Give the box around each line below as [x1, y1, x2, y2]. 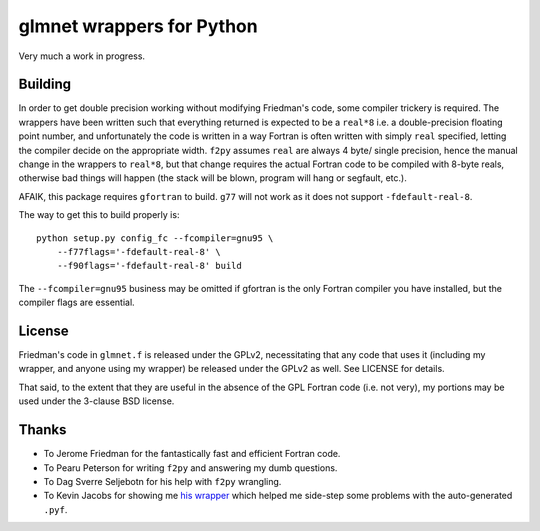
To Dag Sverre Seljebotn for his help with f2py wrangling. [43, 475, 282, 487]
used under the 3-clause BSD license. [18, 395, 175, 407]
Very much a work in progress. [18, 50, 145, 62]
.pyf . [43, 503, 68, 515]
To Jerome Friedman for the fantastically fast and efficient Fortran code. [43, 448, 341, 460]
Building [18, 76, 72, 93]
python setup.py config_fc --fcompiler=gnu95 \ [36, 232, 274, 244]
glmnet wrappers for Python [18, 15, 259, 37]
